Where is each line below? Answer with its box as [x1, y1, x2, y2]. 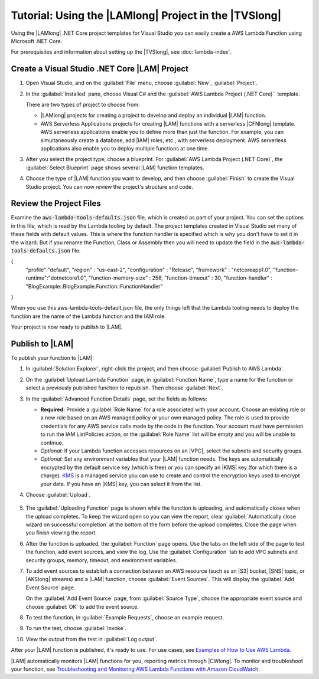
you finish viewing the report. [25, 529, 97, 536]
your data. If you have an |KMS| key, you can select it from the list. [40, 480, 202, 487]
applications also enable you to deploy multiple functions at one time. [40, 145, 210, 152]
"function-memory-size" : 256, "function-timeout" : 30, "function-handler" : [88, 274, 273, 281]
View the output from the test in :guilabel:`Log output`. [25, 635, 158, 642]
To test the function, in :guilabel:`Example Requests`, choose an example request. [25, 614, 224, 621]
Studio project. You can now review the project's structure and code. [25, 183, 193, 190]
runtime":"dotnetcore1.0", [25, 274, 88, 281]
